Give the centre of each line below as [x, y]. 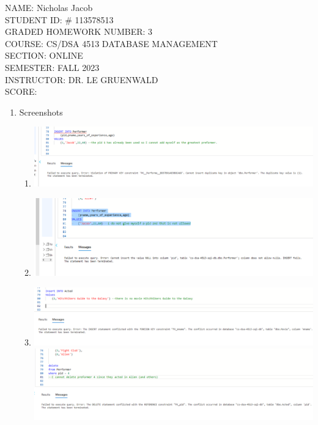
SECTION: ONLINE [44, 55]
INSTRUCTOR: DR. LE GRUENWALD [82, 79]
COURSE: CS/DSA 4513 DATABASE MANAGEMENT [111, 43]
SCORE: [21, 91]
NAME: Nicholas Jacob [49, 7]
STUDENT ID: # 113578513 [59, 19]
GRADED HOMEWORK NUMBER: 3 [79, 31]
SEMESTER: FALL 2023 [52, 67]
